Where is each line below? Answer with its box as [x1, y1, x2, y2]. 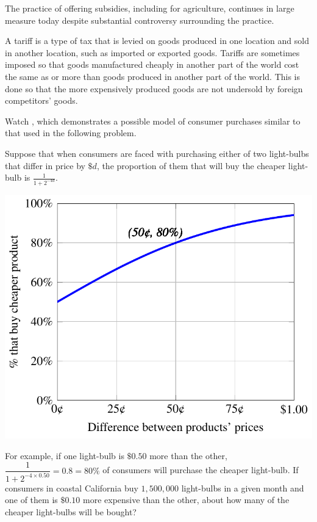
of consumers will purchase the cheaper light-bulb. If [102, 463, 299, 476]
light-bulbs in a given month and [181, 481, 304, 494]
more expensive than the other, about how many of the [83, 493, 290, 506]
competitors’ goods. [5, 94, 78, 107]
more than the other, [149, 449, 227, 462]
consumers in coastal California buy [5, 481, 138, 494]
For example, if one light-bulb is [5, 449, 124, 462]
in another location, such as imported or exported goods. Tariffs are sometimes [5, 46, 300, 59]
